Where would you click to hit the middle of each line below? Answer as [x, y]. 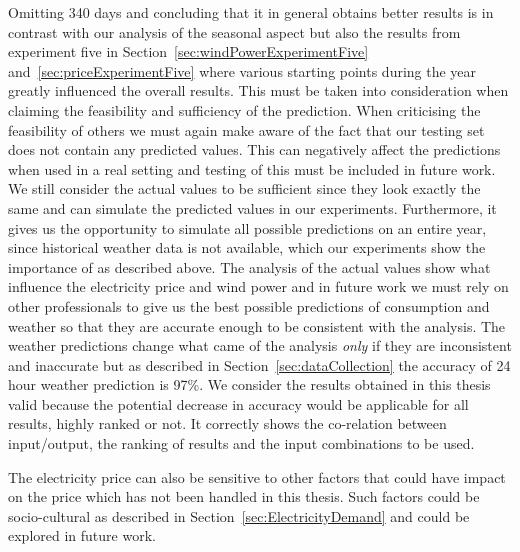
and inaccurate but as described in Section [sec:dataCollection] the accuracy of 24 [259, 364]
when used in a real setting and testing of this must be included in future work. [252, 168]
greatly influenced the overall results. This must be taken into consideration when [258, 90]
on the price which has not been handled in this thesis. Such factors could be [244, 496]
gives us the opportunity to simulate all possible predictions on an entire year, [247, 227]
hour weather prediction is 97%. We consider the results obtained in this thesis [249, 384]
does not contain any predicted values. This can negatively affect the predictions [254, 149]
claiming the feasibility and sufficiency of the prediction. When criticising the [244, 109]
